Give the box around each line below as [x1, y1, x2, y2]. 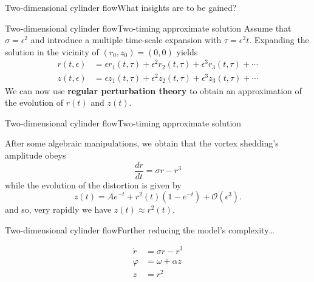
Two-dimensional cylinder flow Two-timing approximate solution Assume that [5, 21, 292, 34]
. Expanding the [249, 33, 309, 46]
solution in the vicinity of [5, 45, 99, 58]
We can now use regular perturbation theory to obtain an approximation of [5, 84, 302, 97]
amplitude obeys [5, 148, 66, 161]
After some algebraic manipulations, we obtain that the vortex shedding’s [5, 137, 279, 150]
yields [176, 45, 198, 58]
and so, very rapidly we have [5, 203, 112, 216]
